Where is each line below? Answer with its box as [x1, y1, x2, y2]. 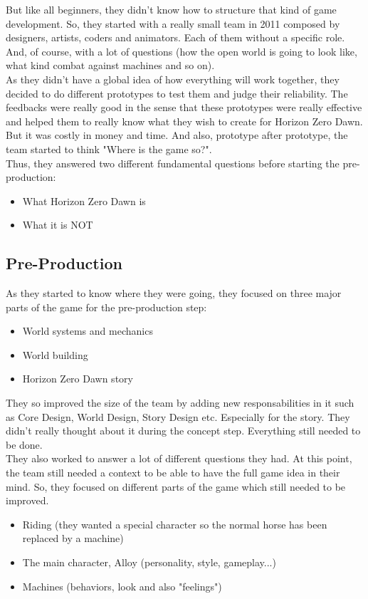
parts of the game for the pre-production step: [6, 299, 207, 314]
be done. [6, 437, 43, 452]
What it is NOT [22, 217, 93, 232]
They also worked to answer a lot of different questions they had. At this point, [6, 451, 352, 466]
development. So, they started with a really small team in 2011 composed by [6, 16, 340, 31]
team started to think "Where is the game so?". [6, 141, 212, 156]
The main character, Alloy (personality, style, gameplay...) [22, 555, 276, 570]
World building [22, 347, 88, 362]
